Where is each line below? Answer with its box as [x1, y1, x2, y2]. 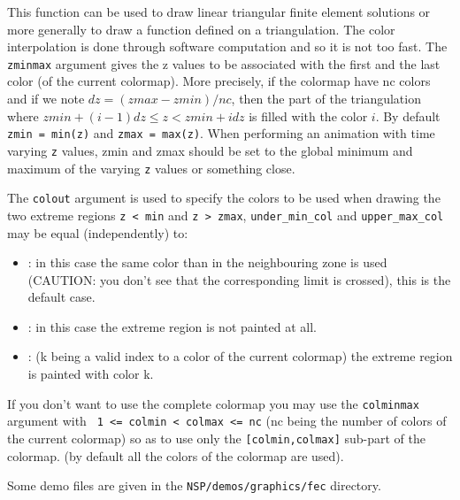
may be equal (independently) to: [7, 223, 188, 242]
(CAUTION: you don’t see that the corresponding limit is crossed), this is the [27, 270, 451, 288]
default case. [27, 288, 96, 306]
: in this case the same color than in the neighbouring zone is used [27, 253, 387, 272]
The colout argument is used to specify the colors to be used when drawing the [7, 188, 441, 207]
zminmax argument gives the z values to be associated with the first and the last [7, 54, 441, 73]
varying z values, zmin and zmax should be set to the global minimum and [7, 141, 413, 159]
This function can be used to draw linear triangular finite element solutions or [7, 3, 431, 20]
